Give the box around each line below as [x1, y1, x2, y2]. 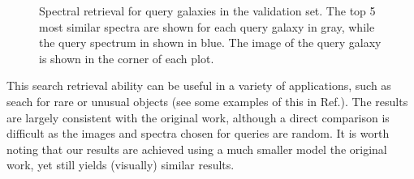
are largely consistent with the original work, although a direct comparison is [6, 109, 390, 126]
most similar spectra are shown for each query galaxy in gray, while [39, 18, 375, 35]
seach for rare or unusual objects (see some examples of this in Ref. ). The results [6, 92, 408, 109]
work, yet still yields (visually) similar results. [6, 156, 235, 173]
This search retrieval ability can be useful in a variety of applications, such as [6, 77, 391, 94]
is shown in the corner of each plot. [39, 49, 214, 66]
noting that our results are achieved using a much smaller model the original [6, 140, 387, 157]
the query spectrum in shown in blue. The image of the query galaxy [39, 34, 382, 51]
